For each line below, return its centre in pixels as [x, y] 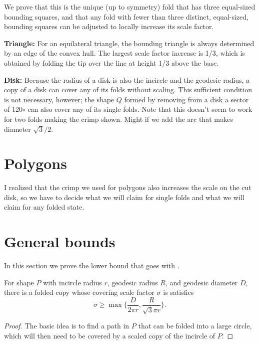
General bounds [60, 241]
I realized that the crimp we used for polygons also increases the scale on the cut [128, 187]
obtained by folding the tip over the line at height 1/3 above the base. [111, 62]
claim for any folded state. [44, 207]
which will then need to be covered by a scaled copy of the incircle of [110, 335]
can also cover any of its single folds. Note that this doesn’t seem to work [140, 109]
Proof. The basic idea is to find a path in [67, 326]
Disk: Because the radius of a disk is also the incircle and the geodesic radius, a [127, 79]
